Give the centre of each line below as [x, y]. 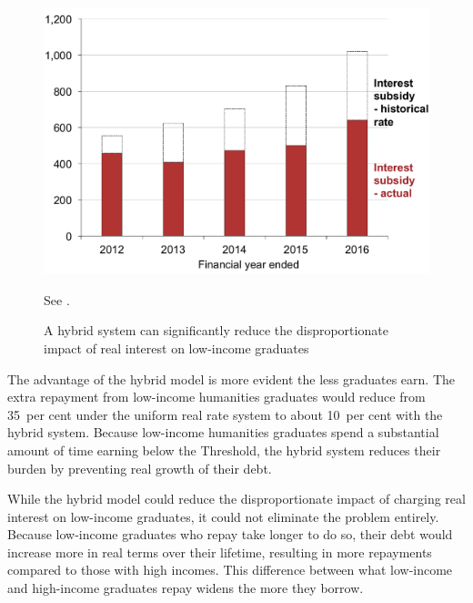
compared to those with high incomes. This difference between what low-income [230, 570]
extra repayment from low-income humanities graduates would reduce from [216, 397]
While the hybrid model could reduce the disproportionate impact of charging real [236, 499]
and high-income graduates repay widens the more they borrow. [186, 588]
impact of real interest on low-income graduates [176, 347]
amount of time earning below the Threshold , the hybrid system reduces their [224, 450]
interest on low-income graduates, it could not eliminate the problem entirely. [223, 516]
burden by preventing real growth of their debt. [140, 468]
